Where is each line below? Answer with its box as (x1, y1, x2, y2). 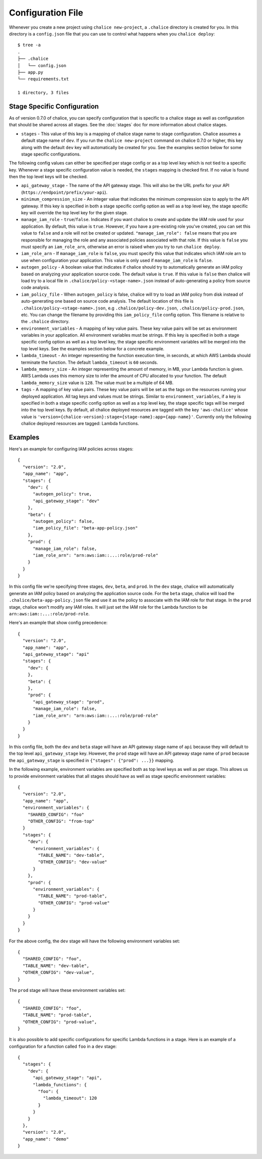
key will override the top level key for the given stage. (21, 210, 128, 216)
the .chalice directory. (21, 319, 70, 324)
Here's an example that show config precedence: (9, 620, 108, 626)
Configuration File (9, 7, 83, 18)
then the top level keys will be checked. (9, 174, 88, 180)
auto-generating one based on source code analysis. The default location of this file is (21, 298, 194, 304)
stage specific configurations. (21, 151, 81, 157)
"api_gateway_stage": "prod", (33, 699, 105, 704)
